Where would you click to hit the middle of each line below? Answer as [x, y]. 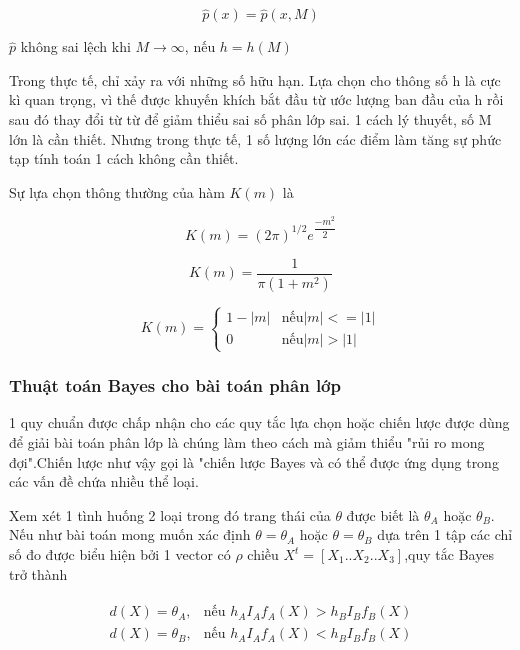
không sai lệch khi [75, 46]
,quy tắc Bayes [449, 554]
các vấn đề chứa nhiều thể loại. [104, 481]
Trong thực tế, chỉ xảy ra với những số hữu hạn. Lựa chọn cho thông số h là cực [255, 79]
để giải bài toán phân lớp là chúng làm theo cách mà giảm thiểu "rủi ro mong [247, 442]
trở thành [38, 573]
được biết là [383, 514]
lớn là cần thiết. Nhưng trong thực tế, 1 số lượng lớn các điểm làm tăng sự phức [255, 138]
